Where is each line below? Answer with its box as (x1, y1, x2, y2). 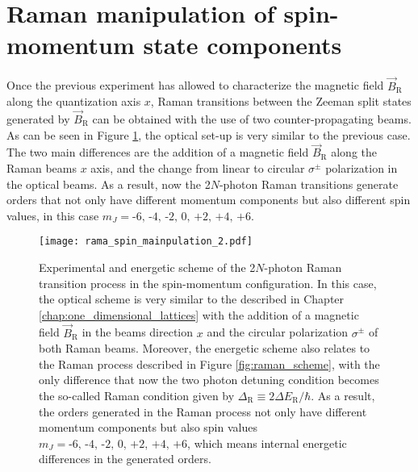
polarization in (325, 159, 398, 176)
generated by (6, 110, 70, 127)
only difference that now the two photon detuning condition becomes (39, 371, 379, 388)
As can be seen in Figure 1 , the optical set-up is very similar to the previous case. (6, 126, 411, 143)
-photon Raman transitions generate (219, 175, 399, 192)
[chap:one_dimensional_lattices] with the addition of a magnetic (39, 306, 359, 323)
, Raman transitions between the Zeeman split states (150, 93, 412, 110)
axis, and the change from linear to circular (90, 159, 305, 176)
